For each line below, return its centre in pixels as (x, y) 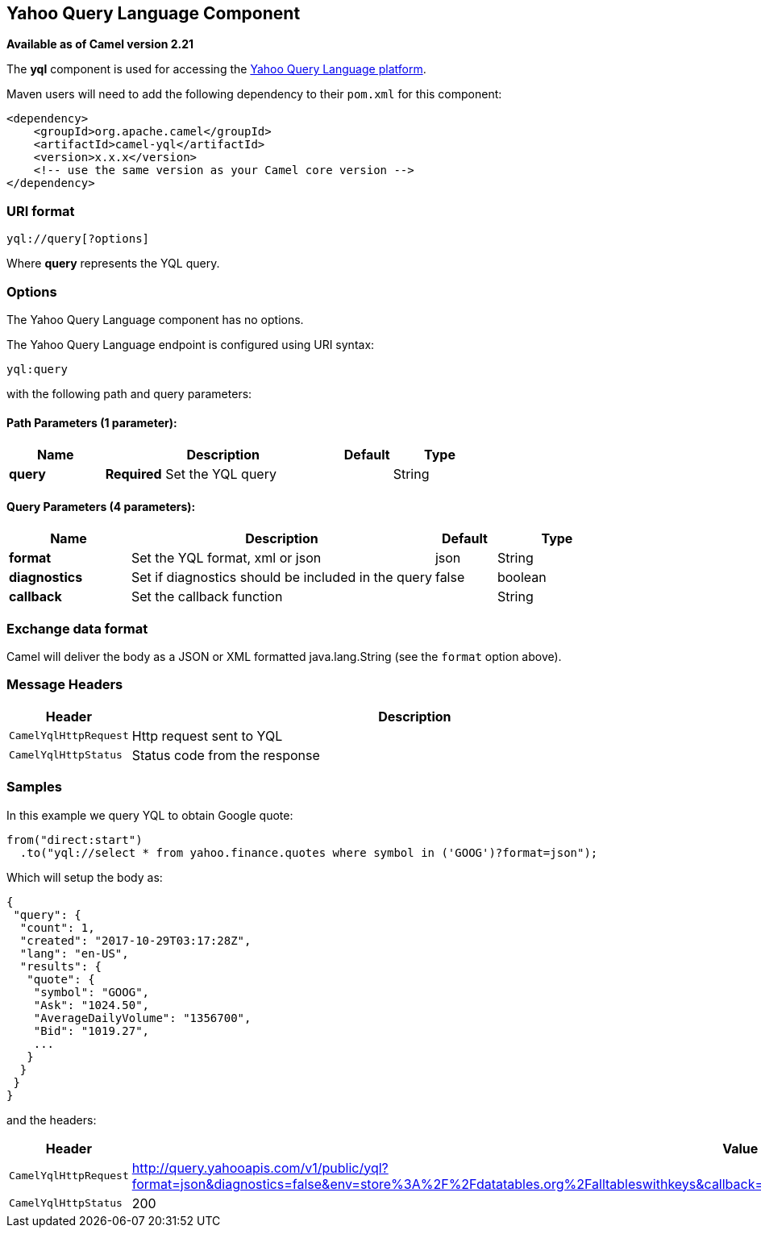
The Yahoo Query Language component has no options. (155, 319)
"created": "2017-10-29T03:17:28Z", (135, 940)
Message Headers (65, 685)
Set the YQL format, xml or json (226, 558)
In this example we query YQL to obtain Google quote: (150, 815)
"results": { (61, 966)
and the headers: (52, 1120)
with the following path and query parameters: (129, 393)
